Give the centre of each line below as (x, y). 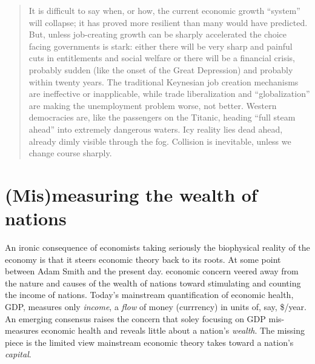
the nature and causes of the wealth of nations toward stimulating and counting (153, 283)
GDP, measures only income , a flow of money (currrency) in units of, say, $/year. (156, 306)
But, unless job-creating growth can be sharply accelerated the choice (158, 34)
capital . (18, 354)
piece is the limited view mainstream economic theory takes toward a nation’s (149, 342)
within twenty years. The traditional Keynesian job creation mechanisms (164, 81)
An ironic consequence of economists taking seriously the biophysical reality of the (157, 247)
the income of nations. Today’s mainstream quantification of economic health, (149, 295)
